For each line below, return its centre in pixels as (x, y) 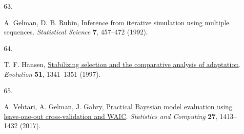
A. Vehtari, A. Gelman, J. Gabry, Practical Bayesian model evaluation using (118, 107)
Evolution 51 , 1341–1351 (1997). (52, 74)
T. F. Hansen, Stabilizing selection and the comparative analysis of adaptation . (122, 64)
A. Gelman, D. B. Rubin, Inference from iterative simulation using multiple (117, 22)
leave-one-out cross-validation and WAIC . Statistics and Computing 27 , (111, 116)
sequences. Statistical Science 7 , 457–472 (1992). (76, 32)
